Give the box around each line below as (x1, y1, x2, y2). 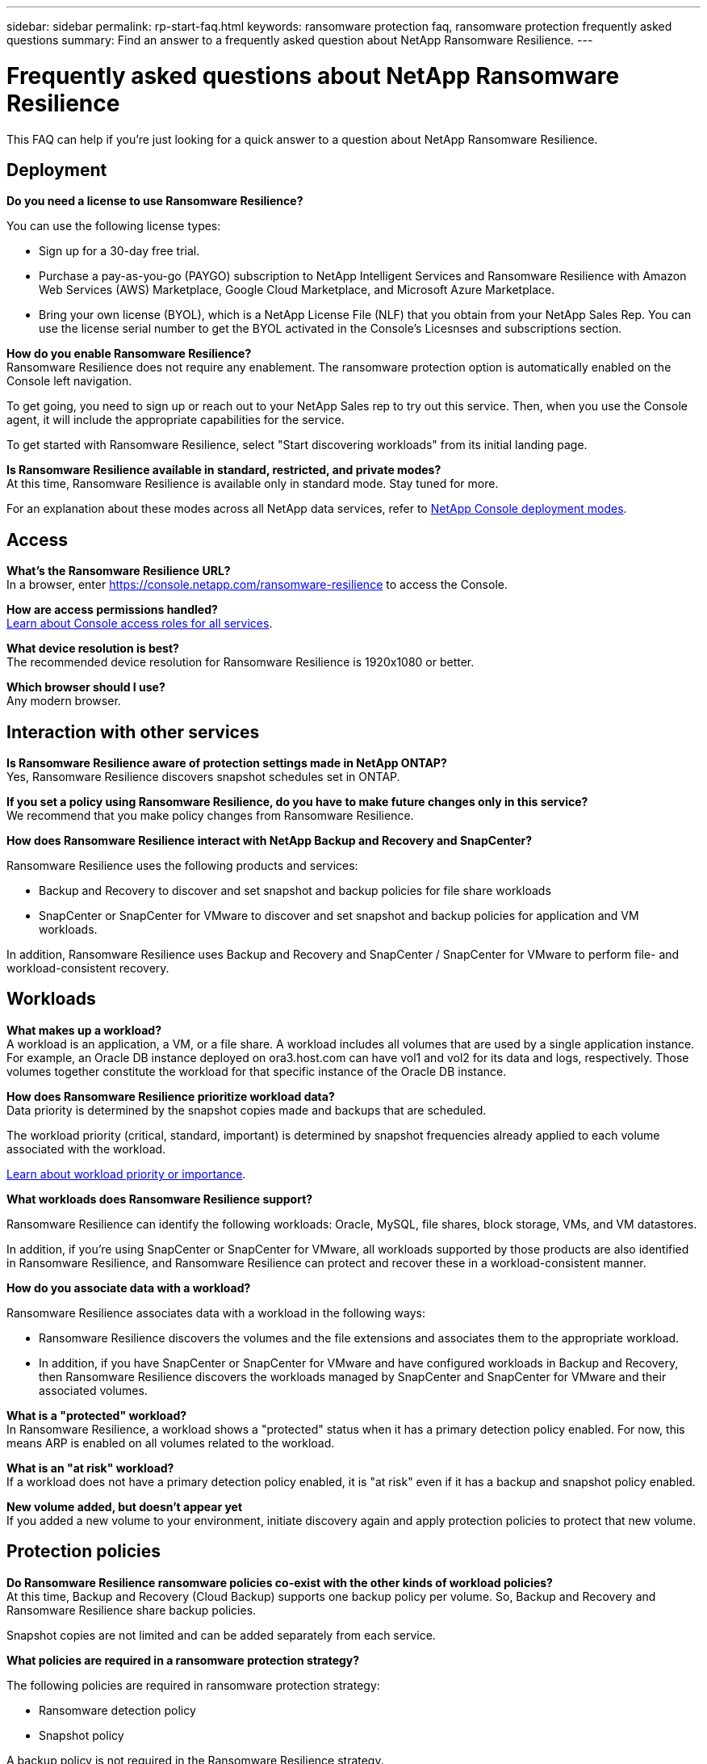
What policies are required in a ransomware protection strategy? (6, 1653, 360, 1667)
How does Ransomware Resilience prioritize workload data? (6, 1089, 335, 1103)
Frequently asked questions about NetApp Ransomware (6, 61, 620, 90)
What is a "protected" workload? (6, 1408, 187, 1422)
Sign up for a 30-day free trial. (39, 244, 200, 258)
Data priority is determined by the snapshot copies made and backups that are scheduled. (6, 1102, 487, 1117)
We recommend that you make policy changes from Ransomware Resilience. (6, 808, 414, 823)
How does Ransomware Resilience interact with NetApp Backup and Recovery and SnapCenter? (6, 834, 533, 848)
